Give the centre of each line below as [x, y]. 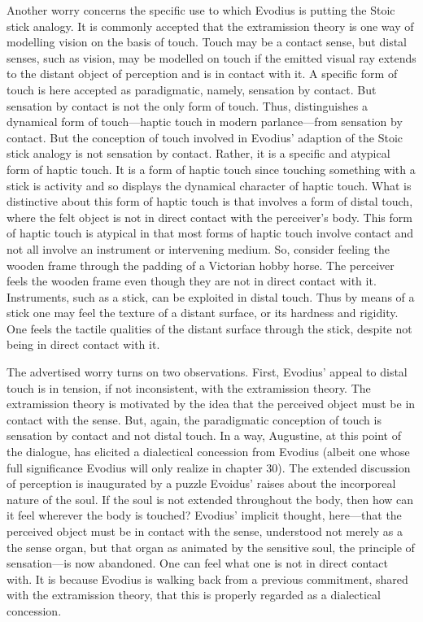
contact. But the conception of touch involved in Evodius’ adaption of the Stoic [205, 137]
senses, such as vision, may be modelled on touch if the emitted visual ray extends [211, 57]
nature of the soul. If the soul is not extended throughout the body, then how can [210, 499]
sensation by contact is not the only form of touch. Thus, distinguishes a [187, 105]
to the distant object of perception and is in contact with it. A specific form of [202, 74]
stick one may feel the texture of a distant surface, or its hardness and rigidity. [203, 313]
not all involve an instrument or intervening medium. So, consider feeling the [198, 248]
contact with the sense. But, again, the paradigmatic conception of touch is [194, 419]
